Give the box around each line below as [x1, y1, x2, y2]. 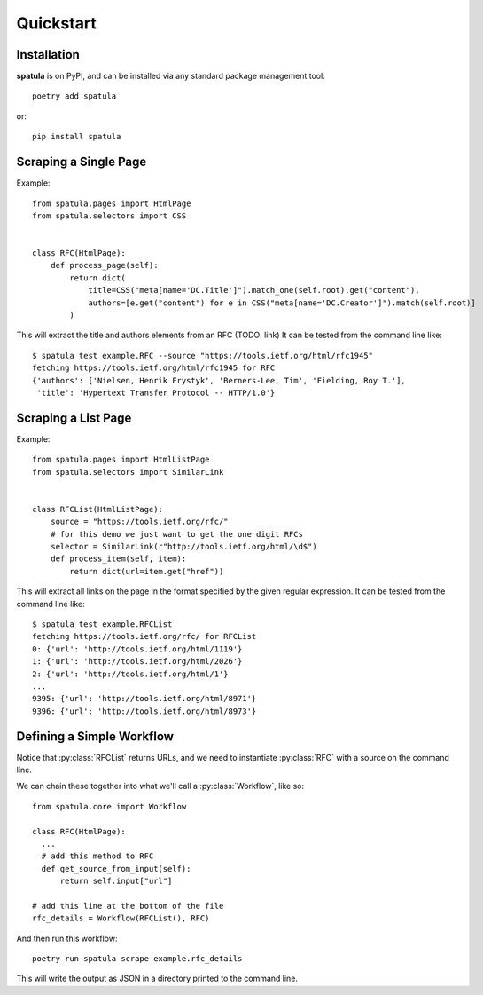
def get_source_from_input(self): [41, 864, 191, 873]
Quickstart [16, 13, 97, 33]
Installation [16, 47, 80, 62]
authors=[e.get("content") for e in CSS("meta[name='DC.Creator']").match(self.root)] [88, 297, 476, 308]
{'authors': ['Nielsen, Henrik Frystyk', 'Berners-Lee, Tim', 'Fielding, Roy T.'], [32, 375, 407, 385]
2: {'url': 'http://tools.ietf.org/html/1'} [32, 668, 230, 679]
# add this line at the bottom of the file [32, 901, 224, 911]
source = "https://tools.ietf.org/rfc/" [50, 517, 230, 527]
